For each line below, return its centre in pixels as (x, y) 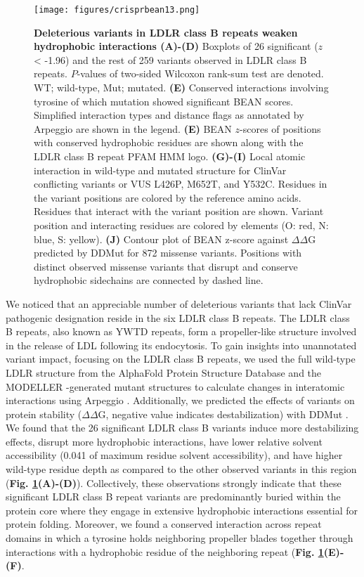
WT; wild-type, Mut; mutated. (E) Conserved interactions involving (181, 87)
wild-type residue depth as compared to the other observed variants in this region (181, 469)
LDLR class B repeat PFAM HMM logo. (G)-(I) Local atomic (170, 156)
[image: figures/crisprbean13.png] (117, 10)
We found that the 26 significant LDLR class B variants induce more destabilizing (182, 428)
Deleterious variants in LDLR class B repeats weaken (166, 32)
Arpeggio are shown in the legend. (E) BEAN (133, 128)
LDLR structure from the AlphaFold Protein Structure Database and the (164, 372)
